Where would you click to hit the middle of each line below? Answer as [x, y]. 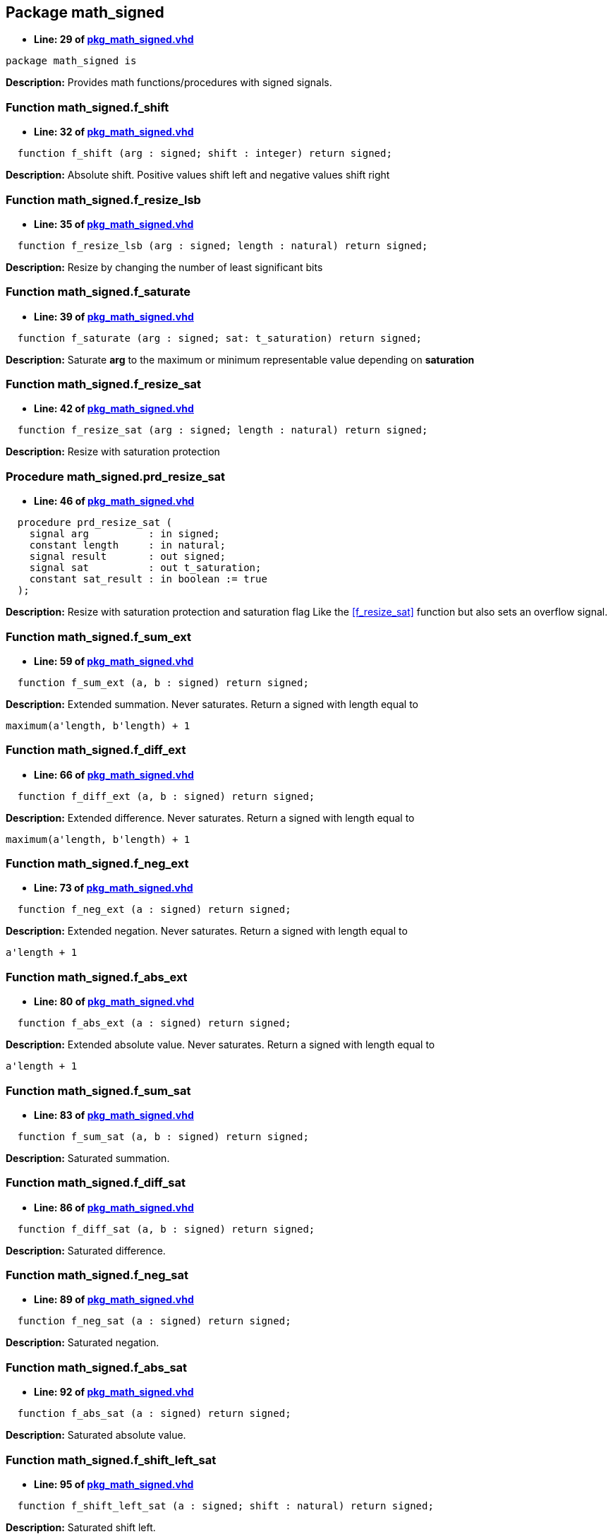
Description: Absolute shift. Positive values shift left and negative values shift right [198, 175]
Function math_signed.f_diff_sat [96, 1183]
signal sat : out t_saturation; [145, 568]
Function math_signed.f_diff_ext [96, 750]
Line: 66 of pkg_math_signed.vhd [114, 774]
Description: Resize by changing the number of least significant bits [164, 267]
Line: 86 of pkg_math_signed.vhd [114, 1207]
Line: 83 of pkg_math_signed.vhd [114, 1115]
